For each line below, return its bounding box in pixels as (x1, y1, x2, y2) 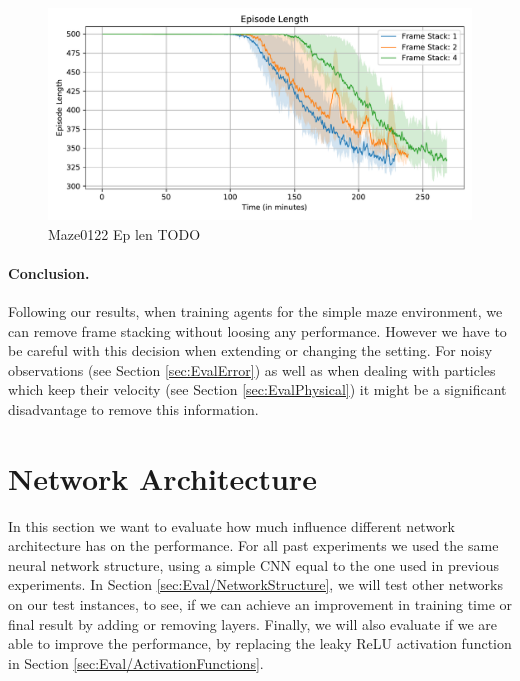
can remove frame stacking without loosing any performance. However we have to (8, 320, 507, 341)
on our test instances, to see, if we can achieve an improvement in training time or (8, 594, 513, 615)
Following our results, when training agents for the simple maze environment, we (8, 300, 503, 321)
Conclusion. (8, 262, 90, 283)
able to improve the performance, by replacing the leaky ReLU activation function (8, 633, 512, 654)
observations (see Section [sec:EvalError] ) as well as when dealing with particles (8, 359, 496, 380)
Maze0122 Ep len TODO (48, 223, 201, 244)
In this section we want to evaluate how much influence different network (8, 515, 456, 536)
